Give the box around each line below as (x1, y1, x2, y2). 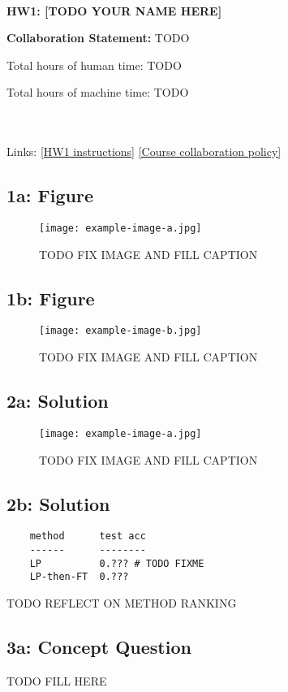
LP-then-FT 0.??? (29, 571, 129, 583)
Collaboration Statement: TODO (6, 29, 190, 46)
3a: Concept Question (6, 634, 191, 659)
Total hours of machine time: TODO (6, 84, 189, 101)
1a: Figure (6, 183, 93, 208)
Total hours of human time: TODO (6, 56, 182, 73)
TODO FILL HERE (6, 672, 107, 689)
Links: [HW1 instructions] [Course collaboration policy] (6, 143, 282, 160)
